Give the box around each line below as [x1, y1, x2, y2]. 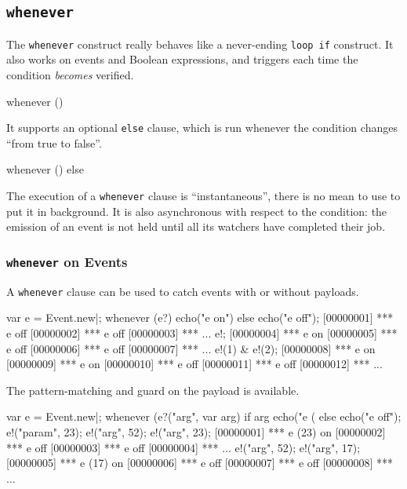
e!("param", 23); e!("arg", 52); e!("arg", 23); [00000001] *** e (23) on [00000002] [6, 423, 386, 440]
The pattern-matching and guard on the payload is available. [6, 381, 300, 398]
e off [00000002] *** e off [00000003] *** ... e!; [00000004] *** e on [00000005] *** [6, 324, 398, 341]
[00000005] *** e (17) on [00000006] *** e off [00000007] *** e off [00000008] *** [6, 454, 394, 471]
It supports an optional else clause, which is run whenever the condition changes [6, 119, 398, 136]
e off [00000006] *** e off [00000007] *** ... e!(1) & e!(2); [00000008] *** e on [6, 340, 376, 356]
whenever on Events [6, 251, 128, 271]
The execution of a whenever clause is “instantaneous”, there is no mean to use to [6, 188, 401, 204]
